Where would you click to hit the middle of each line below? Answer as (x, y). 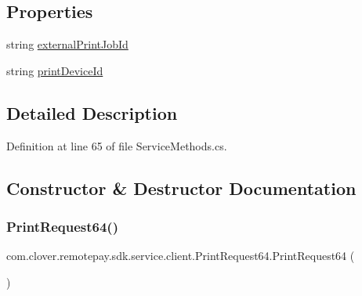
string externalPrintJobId (67, 44)
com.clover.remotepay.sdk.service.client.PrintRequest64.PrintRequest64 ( (181, 256)
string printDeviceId (55, 70)
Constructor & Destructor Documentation (181, 188)
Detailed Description (92, 112)
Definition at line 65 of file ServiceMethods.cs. (117, 145)
